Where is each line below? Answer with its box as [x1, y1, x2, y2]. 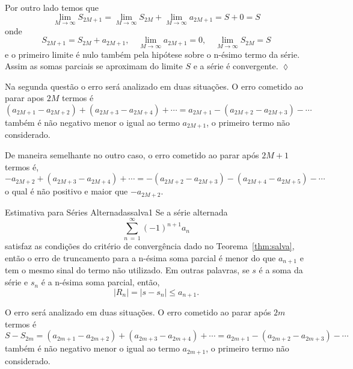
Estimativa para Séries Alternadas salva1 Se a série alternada [5, 205, 228, 218]
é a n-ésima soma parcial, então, [41, 276, 160, 288]
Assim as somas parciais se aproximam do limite [5, 60, 183, 72]
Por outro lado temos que [5, 1, 99, 13]
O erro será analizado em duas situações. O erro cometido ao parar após [5, 306, 271, 318]
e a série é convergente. [193, 60, 278, 72]
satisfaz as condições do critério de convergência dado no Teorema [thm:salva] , [5, 240, 295, 252]
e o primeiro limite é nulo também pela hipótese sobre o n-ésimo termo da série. [5, 48, 300, 60]
